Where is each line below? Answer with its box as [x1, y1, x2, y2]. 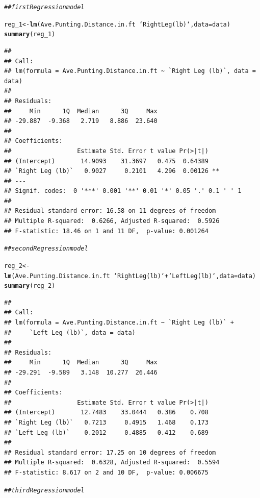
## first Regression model [4, 4, 85, 11]
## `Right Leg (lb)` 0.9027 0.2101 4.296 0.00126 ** [4, 167, 220, 175]
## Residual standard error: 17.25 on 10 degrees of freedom [4, 449, 216, 456]
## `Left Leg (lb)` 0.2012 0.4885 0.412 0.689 [4, 429, 209, 436]
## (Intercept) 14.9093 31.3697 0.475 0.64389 [4, 157, 209, 165]
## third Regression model [4, 486, 85, 494]
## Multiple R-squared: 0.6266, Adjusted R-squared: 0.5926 [4, 217, 220, 225]
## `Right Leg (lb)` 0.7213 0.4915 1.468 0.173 [4, 419, 209, 426]
